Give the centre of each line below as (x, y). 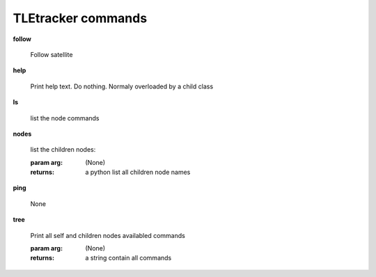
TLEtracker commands (80, 18)
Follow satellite (52, 54)
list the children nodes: (63, 150)
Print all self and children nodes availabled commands (108, 235)
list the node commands (65, 118)
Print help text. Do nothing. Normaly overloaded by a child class (122, 86)
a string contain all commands (128, 258)
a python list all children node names (138, 172)
